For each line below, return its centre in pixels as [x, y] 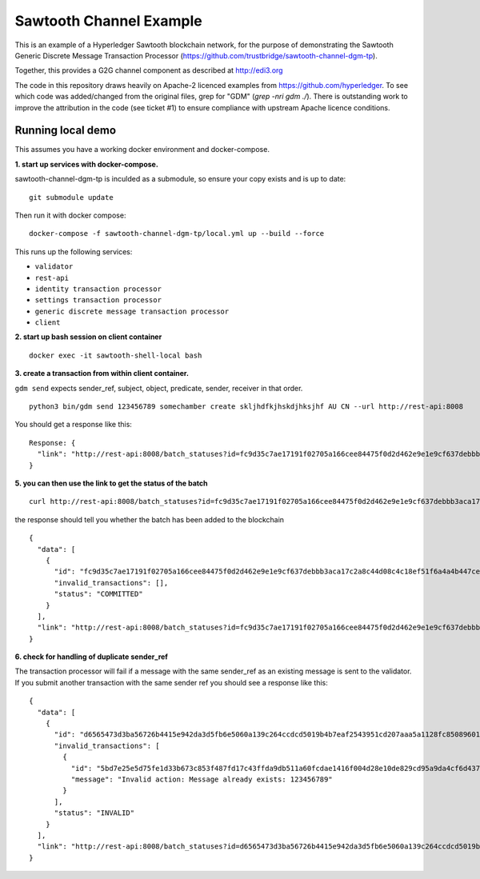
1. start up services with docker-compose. [87, 164]
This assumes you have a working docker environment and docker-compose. [142, 150]
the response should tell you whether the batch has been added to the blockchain [149, 519]
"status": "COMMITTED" [98, 594]
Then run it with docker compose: [70, 215]
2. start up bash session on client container [88, 337]
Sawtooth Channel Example [109, 21]
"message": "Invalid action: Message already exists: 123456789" [202, 779]
